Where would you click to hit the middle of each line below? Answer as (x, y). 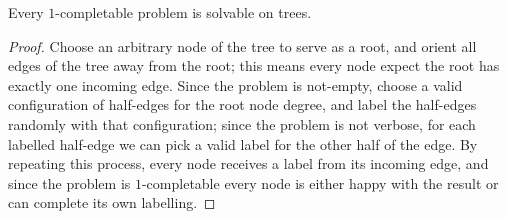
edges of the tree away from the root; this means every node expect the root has (254, 65)
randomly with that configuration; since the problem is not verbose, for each (242, 123)
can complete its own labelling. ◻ (112, 202)
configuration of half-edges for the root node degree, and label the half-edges (242, 104)
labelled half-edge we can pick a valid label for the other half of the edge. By (243, 143)
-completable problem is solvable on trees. (183, 12)
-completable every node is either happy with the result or (320, 182)
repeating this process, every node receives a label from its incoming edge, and (248, 163)
